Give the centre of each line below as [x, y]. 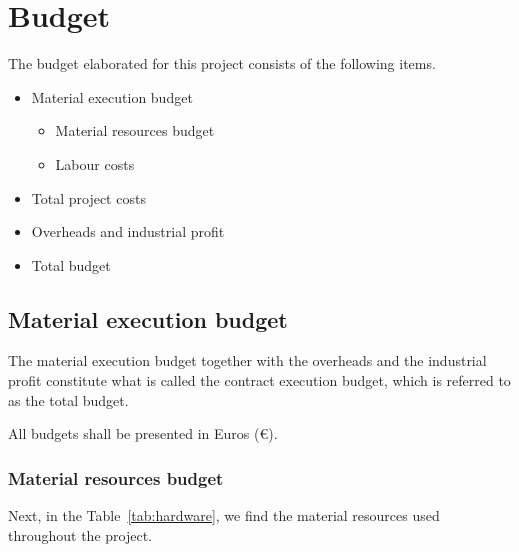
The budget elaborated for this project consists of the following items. [222, 63]
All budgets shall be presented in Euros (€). [143, 433]
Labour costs [95, 163]
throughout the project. [80, 534]
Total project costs [88, 197]
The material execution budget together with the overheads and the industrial [247, 360]
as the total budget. [68, 399]
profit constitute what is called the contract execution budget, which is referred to [259, 380]
